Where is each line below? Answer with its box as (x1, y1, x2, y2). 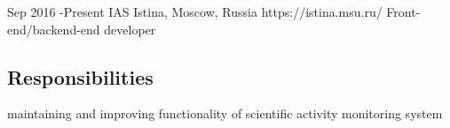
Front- (386, 3, 421, 20)
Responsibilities (7, 63, 154, 90)
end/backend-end (7, 19, 100, 38)
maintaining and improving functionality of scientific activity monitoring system (7, 104, 443, 123)
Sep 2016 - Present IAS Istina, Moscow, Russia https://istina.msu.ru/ (7, 3, 383, 20)
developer (104, 19, 156, 38)
